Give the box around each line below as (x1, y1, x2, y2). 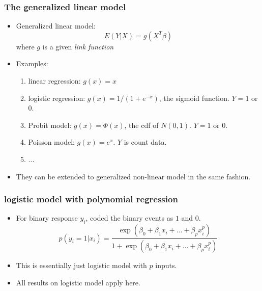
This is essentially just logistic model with (16, 260, 147, 271)
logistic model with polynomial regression (4, 193, 178, 205)
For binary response (16, 213, 78, 223)
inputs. (155, 260, 177, 271)
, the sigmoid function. (159, 92, 229, 103)
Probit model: (28, 119, 72, 130)
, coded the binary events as (85, 213, 173, 223)
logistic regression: (28, 92, 85, 103)
